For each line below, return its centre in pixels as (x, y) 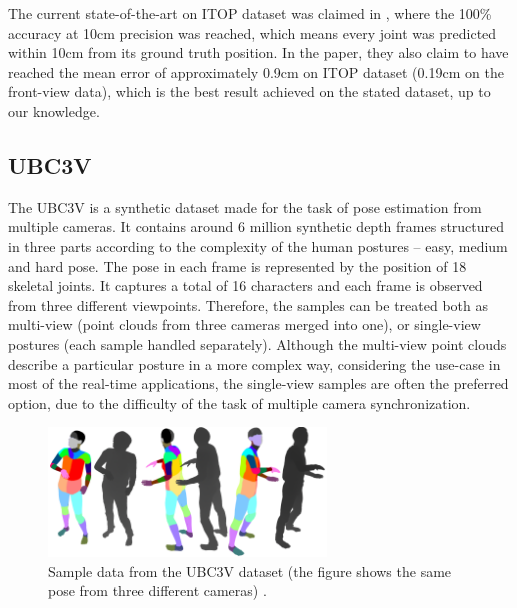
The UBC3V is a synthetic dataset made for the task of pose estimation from (245, 206)
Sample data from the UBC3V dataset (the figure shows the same (250, 570)
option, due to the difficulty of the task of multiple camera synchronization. (239, 402)
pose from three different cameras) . (157, 590)
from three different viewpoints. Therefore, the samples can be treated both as (248, 304)
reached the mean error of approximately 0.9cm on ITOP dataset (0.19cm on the (256, 71)
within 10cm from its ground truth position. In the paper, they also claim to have (258, 52)
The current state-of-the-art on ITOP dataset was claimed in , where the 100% (250, 13)
